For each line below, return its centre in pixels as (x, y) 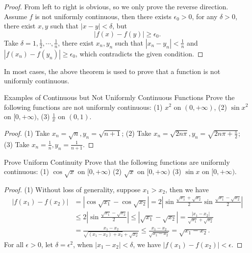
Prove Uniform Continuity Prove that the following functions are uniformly (117, 162)
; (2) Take (137, 133)
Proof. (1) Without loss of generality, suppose (72, 189)
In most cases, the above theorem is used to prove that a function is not (112, 71)
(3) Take (17, 144)
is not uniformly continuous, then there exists (103, 16)
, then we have (187, 189)
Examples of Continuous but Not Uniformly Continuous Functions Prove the (119, 97)
